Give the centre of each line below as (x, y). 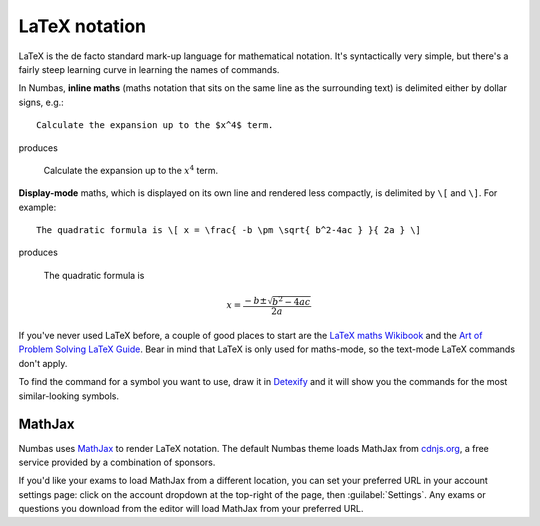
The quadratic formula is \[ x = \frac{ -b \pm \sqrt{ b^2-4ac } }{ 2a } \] (229, 230)
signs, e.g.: (41, 102)
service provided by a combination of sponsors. (117, 462)
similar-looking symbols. (69, 396)
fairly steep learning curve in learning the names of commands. (149, 69)
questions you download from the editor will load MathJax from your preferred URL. (191, 509)
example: (37, 207)
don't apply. (43, 363)
